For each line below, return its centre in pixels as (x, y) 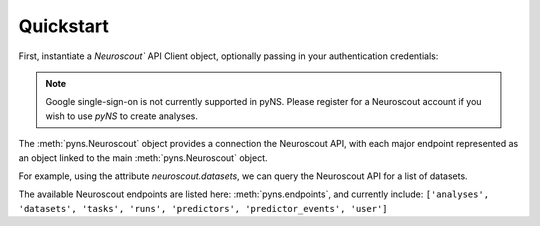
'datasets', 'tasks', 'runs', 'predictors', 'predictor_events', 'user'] (203, 208)
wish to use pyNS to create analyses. (122, 116)
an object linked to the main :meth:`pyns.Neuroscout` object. (143, 157)
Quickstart (64, 26)
